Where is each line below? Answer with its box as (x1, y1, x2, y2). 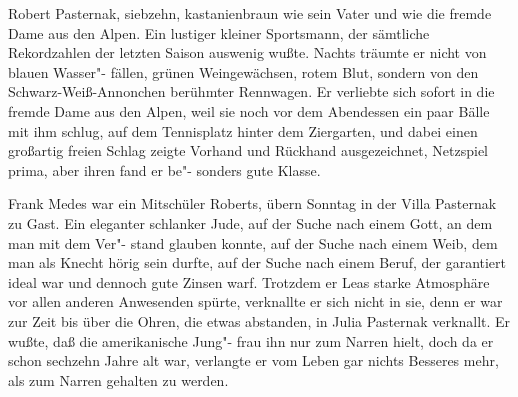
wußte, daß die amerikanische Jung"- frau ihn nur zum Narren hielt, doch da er (8, 330, 494, 351)
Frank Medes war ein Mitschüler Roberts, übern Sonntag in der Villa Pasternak (8, 193, 497, 214)
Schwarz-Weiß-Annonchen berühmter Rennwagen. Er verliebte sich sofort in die (8, 81, 495, 102)
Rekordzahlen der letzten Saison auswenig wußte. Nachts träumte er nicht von (8, 42, 487, 63)
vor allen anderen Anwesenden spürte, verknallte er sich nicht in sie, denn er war (8, 291, 503, 312)
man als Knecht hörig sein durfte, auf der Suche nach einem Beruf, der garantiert (8, 252, 507, 273)
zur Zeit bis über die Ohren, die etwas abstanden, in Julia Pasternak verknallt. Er (8, 310, 511, 331)
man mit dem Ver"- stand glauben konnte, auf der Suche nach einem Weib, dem (8, 232, 498, 253)
